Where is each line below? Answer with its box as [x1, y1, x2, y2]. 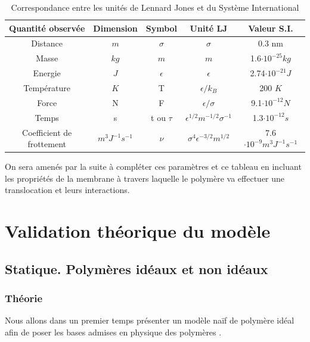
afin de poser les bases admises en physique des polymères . [5, 325, 222, 338]
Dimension [93, 21, 138, 34]
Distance [31, 37, 63, 49]
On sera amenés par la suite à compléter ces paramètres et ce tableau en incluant [5, 160, 302, 173]
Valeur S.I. [248, 21, 293, 34]
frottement [27, 138, 66, 150]
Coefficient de [22, 126, 72, 138]
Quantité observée [9, 21, 85, 34]
